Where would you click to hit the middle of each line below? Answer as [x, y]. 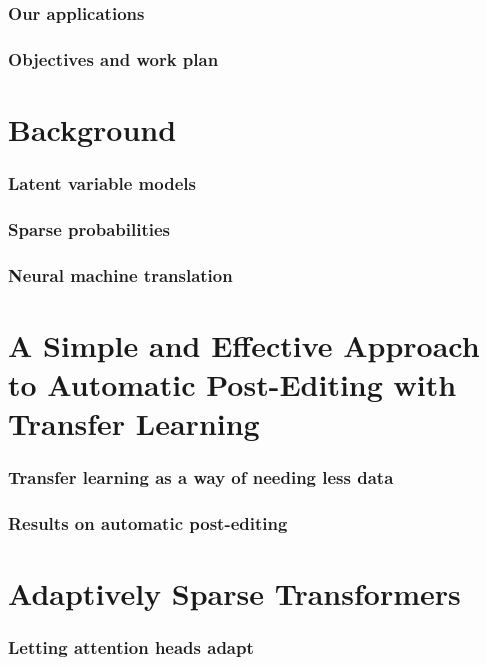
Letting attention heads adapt [131, 647]
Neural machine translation [120, 274]
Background [92, 128]
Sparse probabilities [89, 228]
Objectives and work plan [113, 58]
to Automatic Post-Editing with [232, 383]
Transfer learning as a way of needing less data [201, 477]
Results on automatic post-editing [148, 523]
